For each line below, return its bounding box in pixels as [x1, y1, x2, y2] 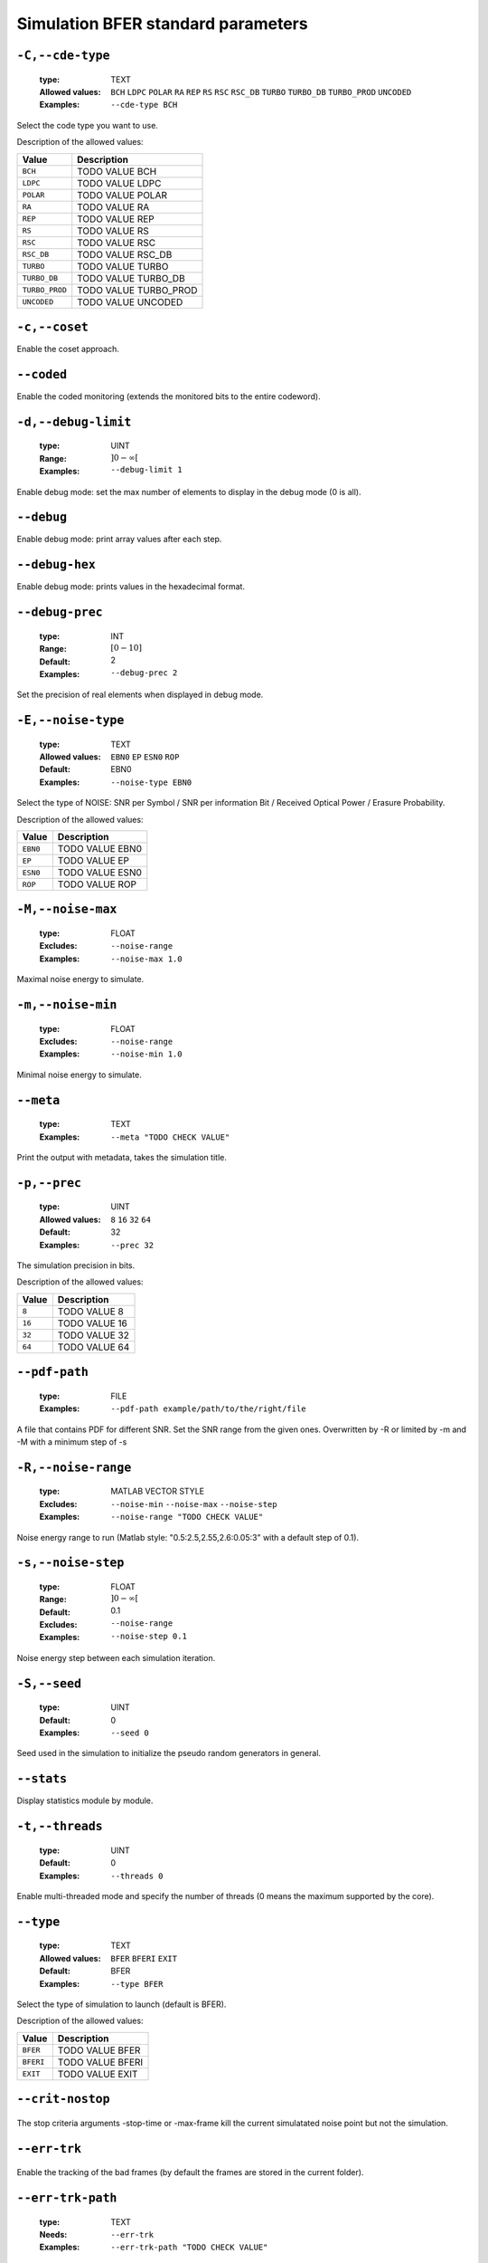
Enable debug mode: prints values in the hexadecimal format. [16, 581, 246, 592]
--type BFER [110, 1979, 164, 1989]
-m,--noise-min [16, 998, 117, 1013]
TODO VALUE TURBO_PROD [77, 283, 198, 296]
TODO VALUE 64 [57, 1341, 130, 1353]
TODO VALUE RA [77, 200, 150, 213]
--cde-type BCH [110, 100, 178, 110]
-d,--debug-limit [16, 415, 132, 429]
